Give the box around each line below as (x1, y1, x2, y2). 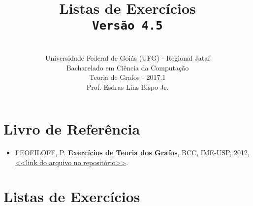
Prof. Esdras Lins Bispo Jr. (86, 81, 169, 92)
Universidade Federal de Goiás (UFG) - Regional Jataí (45, 53, 210, 63)
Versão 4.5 (92, 19, 163, 33)
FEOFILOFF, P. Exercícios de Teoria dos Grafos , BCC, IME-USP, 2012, (15, 147, 250, 158)
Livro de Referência (3, 119, 140, 139)
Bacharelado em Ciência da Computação (66, 62, 189, 72)
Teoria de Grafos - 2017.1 (89, 72, 166, 82)
